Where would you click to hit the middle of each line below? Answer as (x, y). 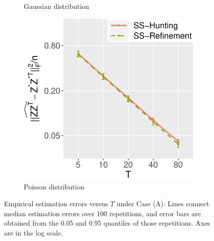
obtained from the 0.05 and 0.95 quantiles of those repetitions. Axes (107, 223)
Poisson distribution (54, 187)
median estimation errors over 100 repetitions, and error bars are (103, 213)
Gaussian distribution (56, 6)
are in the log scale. (34, 232)
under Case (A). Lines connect (163, 203)
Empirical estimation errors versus (56, 203)
